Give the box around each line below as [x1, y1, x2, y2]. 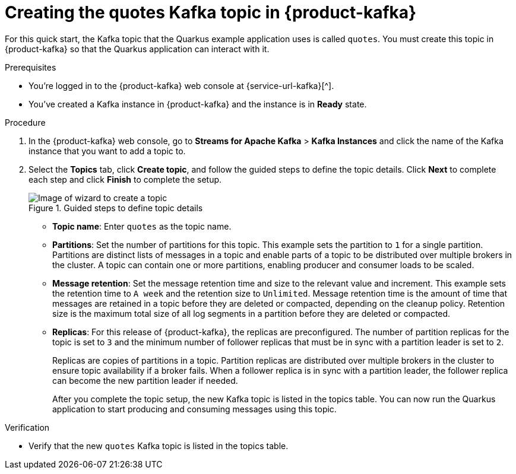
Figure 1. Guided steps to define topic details [29, 202, 203, 213]
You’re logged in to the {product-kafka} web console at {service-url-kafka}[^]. [29, 80, 334, 91]
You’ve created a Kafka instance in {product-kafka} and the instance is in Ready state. [29, 98, 367, 109]
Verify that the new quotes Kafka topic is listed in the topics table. [29, 440, 289, 451]
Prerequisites [5, 62, 56, 72]
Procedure [5, 117, 46, 128]
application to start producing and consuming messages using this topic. [52, 403, 337, 414]
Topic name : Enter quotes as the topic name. [52, 221, 232, 231]
